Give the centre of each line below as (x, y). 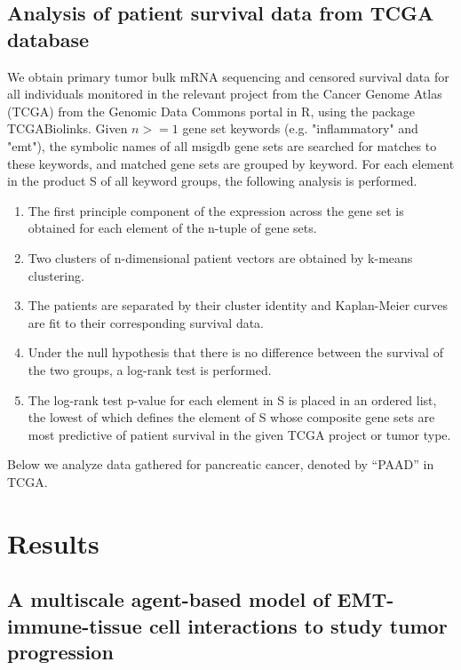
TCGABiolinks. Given (68, 128)
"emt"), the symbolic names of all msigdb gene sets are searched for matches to (222, 145)
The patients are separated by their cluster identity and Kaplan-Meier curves (238, 305)
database (48, 39)
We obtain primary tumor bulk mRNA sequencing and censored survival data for (228, 76)
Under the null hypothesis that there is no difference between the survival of (235, 352)
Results (53, 542)
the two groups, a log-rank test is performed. (150, 369)
